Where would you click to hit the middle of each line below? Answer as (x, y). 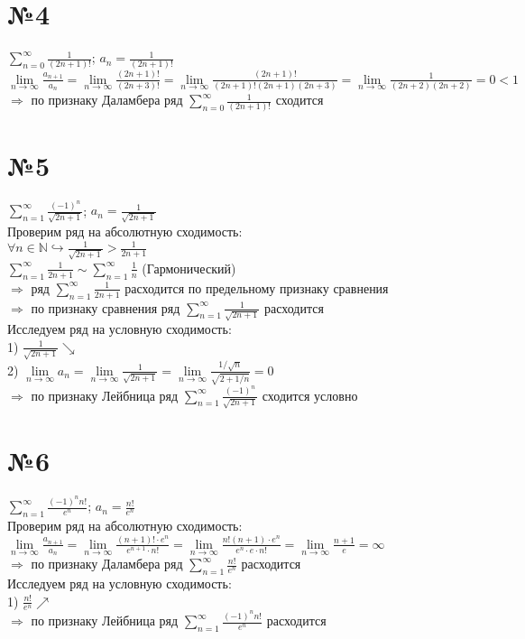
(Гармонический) (189, 268)
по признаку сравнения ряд (106, 307)
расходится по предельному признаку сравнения (257, 287)
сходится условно (310, 395)
